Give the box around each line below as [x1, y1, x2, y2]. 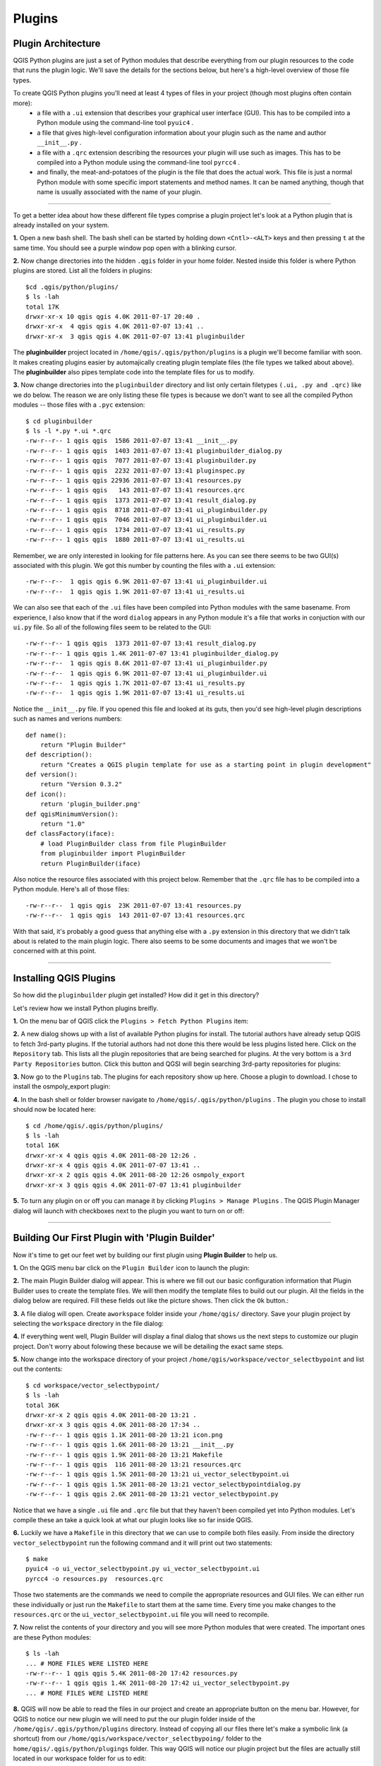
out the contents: [13, 1365, 63, 1373]
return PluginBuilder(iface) [40, 859, 141, 867]
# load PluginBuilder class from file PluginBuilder [40, 839, 227, 848]
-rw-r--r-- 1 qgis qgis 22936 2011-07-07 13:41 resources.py [25, 476, 241, 484]
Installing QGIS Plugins [13, 972, 116, 985]
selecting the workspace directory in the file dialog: [13, 1319, 164, 1327]
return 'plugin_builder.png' [40, 800, 141, 808]
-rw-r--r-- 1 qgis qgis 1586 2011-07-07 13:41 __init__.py [25, 437, 238, 445]
